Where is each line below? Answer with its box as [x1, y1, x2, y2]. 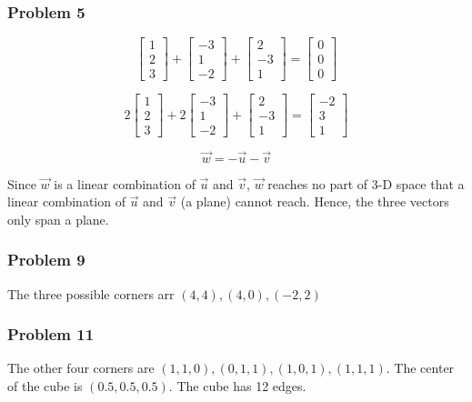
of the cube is [7, 377, 83, 396]
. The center [386, 358, 455, 377]
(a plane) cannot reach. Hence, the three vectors [180, 192, 449, 211]
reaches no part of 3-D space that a [267, 174, 465, 193]
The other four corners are [7, 358, 155, 377]
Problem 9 [7, 248, 85, 271]
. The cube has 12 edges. [168, 377, 306, 396]
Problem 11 [7, 323, 95, 346]
